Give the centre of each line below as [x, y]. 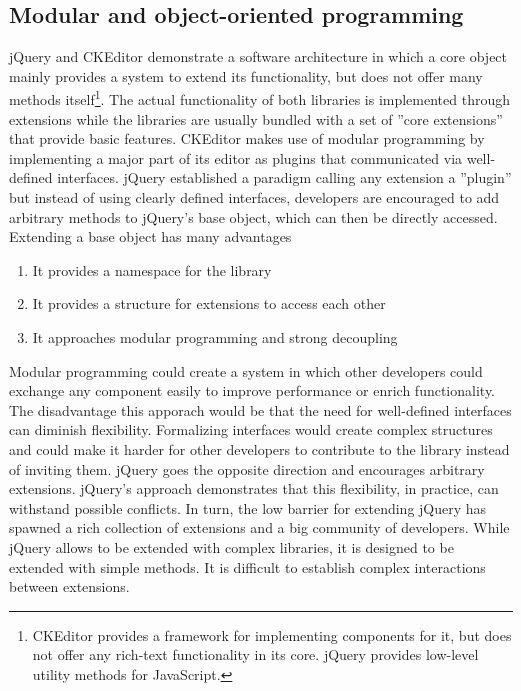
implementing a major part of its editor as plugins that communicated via [236, 157]
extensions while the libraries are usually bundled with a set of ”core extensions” [256, 118]
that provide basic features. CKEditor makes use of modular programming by [247, 138]
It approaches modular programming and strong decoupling [215, 336]
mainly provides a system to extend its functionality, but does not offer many [246, 75]
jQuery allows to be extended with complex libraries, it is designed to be [231, 546]
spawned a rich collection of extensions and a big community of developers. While [259, 527]
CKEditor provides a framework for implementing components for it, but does [272, 634]
